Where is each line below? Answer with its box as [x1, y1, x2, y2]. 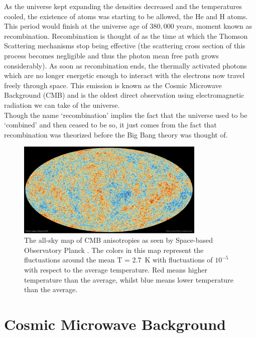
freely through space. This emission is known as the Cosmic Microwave [4, 80, 222, 90]
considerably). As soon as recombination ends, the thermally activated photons [4, 60, 247, 71]
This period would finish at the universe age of [4, 21, 148, 31]
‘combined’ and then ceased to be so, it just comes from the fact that [4, 119, 217, 130]
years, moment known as [176, 21, 252, 31]
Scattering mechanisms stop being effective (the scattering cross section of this [4, 40, 245, 51]
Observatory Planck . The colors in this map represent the [24, 244, 204, 255]
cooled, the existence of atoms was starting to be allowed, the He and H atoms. [4, 11, 248, 21]
